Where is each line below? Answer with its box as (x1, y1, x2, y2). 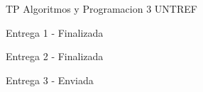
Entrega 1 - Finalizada (6, 25, 104, 40)
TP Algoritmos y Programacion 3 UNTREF (6, 1, 197, 16)
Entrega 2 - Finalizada (6, 49, 104, 64)
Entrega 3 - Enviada (6, 72, 94, 87)
